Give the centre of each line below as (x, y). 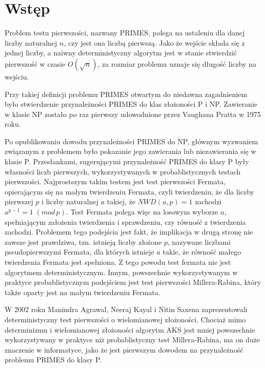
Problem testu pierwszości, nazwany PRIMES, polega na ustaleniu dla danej (125, 33)
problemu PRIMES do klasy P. (53, 360)
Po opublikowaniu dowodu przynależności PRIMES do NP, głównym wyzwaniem (131, 141)
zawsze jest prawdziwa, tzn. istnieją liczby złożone (83, 241)
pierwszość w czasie (35, 63)
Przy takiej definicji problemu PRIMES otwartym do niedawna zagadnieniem (126, 94)
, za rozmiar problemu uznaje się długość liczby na (177, 63)
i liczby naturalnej (70, 201)
